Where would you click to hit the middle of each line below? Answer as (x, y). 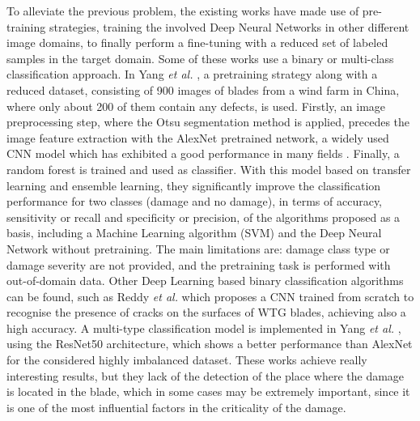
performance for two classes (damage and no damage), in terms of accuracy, (195, 201)
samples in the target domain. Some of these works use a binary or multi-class (200, 58)
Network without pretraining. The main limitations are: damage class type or (198, 248)
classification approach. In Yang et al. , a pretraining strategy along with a (192, 74)
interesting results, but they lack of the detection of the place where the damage (206, 375)
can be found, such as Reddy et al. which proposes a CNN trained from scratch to (210, 296)
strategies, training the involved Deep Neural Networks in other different (229, 26)
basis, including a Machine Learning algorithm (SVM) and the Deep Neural (194, 233)
